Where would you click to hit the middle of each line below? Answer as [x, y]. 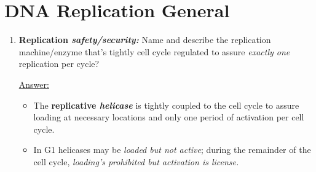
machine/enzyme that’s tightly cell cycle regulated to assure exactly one [154, 51]
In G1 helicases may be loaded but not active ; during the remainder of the [172, 150]
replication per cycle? [59, 64]
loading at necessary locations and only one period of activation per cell [169, 117]
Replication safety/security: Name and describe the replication [145, 40]
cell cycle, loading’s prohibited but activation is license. [136, 161]
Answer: [34, 84]
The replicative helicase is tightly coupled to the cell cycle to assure [166, 105]
